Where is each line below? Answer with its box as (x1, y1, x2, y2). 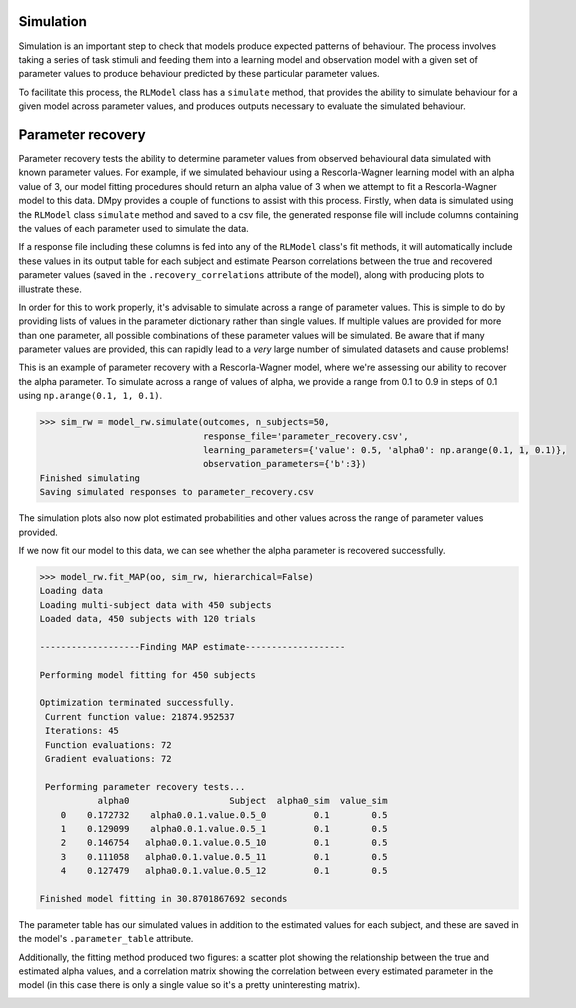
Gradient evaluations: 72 (45, 753, 172, 764)
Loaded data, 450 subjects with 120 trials (39, 613, 257, 625)
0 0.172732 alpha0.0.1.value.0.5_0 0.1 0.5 (60, 809, 388, 820)
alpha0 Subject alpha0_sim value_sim (97, 795, 388, 807)
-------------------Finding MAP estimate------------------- (39, 641, 346, 652)
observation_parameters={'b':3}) (202, 458, 367, 470)
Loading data (39, 585, 104, 597)
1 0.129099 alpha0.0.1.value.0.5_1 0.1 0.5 (60, 823, 388, 834)
